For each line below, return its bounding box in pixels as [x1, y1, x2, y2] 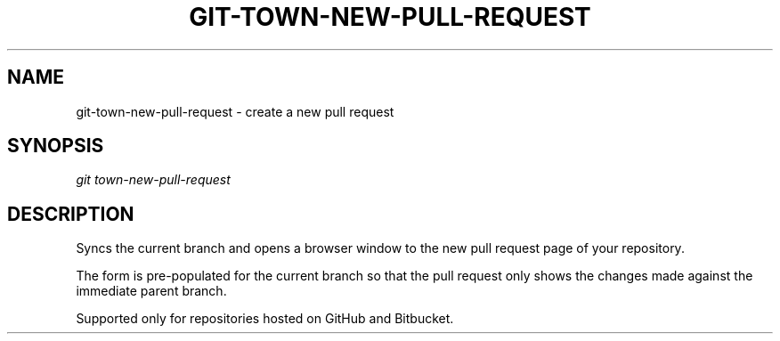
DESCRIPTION [7, 202, 134, 225]
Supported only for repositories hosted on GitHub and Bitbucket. [76, 311, 454, 327]
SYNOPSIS [7, 134, 104, 158]
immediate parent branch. [76, 283, 227, 299]
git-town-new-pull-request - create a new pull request [76, 103, 394, 119]
